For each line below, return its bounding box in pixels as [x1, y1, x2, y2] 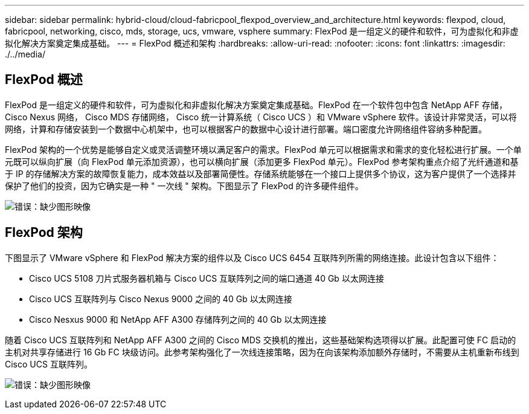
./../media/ [5, 49, 45, 59]
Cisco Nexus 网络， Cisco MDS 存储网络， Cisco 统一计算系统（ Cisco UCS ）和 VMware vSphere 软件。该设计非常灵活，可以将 [5, 111, 517, 122]
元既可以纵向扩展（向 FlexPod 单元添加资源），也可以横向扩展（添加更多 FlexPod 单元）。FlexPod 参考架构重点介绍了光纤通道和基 [5, 156, 519, 167]
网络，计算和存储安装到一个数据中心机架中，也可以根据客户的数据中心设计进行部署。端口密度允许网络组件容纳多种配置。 [5, 123, 487, 134]
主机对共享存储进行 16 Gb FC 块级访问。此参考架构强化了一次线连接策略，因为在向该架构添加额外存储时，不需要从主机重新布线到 [5, 346, 519, 357]
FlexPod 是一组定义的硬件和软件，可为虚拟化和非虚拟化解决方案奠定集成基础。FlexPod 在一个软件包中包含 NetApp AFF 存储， [5, 99, 507, 110]
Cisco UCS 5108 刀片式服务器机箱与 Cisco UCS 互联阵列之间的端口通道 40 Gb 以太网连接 [29, 273, 384, 283]
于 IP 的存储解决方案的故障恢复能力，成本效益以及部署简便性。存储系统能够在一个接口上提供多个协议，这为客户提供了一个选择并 [5, 168, 516, 179]
